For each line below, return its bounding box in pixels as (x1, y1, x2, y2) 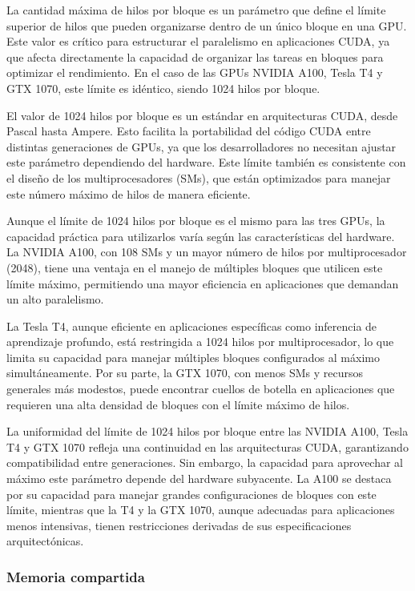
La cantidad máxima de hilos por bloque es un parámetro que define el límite (6, 2, 386, 18)
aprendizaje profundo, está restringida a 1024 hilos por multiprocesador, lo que (6, 333, 394, 350)
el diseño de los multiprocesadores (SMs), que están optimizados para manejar (6, 169, 391, 186)
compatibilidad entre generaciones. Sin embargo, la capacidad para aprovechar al (6, 454, 403, 471)
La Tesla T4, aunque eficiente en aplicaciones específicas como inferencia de (6, 317, 377, 334)
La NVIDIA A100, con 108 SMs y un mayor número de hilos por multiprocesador (6, 243, 407, 260)
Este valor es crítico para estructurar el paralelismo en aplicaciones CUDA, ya (6, 33, 390, 50)
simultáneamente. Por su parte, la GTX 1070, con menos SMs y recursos (6, 364, 363, 381)
